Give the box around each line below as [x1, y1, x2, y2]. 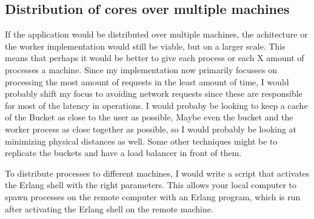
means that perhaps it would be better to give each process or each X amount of [5, 51, 304, 64]
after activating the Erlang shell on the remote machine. [5, 202, 213, 215]
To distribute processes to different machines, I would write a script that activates [5, 166, 310, 179]
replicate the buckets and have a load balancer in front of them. [5, 146, 242, 159]
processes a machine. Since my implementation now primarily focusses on [5, 63, 277, 76]
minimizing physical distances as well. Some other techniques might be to [5, 134, 278, 147]
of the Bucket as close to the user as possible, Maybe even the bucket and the [5, 111, 293, 123]
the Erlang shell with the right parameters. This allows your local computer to [5, 178, 297, 191]
